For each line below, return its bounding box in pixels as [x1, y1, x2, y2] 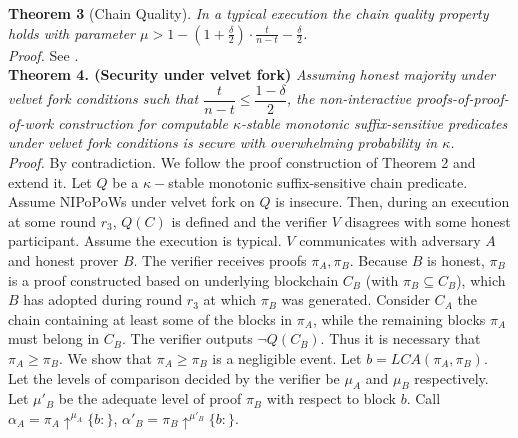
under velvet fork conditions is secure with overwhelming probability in [8, 132, 438, 153]
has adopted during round [23, 289, 183, 310]
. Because [349, 250, 408, 270]
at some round [8, 210, 97, 231]
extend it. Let [8, 171, 92, 192]
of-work [8, 112, 54, 133]
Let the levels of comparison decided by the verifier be [8, 367, 340, 388]
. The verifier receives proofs [133, 250, 307, 270]
